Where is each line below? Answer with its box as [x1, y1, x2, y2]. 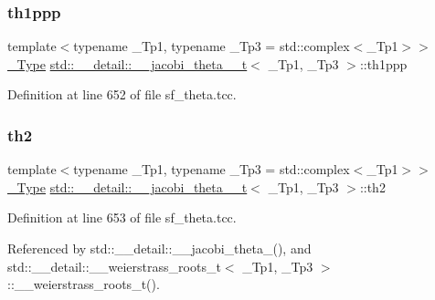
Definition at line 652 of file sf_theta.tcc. [7, 85, 237, 104]
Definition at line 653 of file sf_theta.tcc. [7, 208, 237, 227]
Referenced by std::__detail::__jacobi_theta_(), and [7, 239, 312, 257]
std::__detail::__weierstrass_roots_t [7, 256, 221, 275]
